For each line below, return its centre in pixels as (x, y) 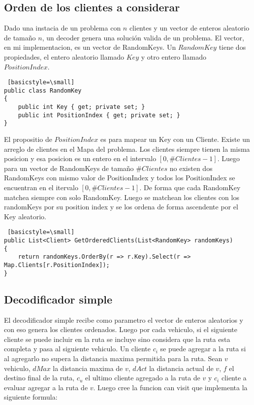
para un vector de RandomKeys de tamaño (69, 168)
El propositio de (28, 139)
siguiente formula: (31, 397)
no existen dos (191, 168)
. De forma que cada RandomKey (190, 187)
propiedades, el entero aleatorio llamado (64, 56)
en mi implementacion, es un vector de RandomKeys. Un (90, 47)
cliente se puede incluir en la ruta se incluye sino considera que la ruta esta (117, 339)
